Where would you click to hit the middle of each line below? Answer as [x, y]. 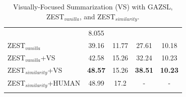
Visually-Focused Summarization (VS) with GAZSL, [93, 6]
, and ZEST [97, 16]
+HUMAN [64, 82]
